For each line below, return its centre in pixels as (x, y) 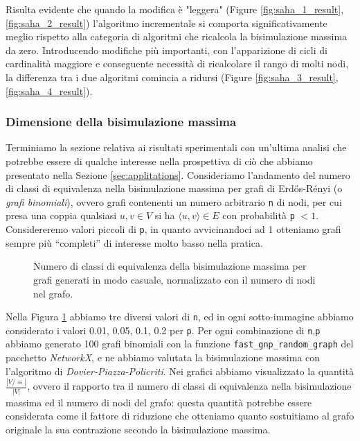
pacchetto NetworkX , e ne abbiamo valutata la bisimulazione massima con (163, 357)
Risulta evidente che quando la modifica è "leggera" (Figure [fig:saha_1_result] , (175, 9)
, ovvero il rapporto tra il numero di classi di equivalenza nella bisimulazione (189, 386)
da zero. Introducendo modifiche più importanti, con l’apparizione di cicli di (166, 50)
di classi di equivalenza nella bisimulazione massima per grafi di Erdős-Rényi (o (174, 188)
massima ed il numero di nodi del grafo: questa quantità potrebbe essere (159, 402)
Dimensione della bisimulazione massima (121, 122)
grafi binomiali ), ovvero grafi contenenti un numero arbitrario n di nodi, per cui (174, 201)
